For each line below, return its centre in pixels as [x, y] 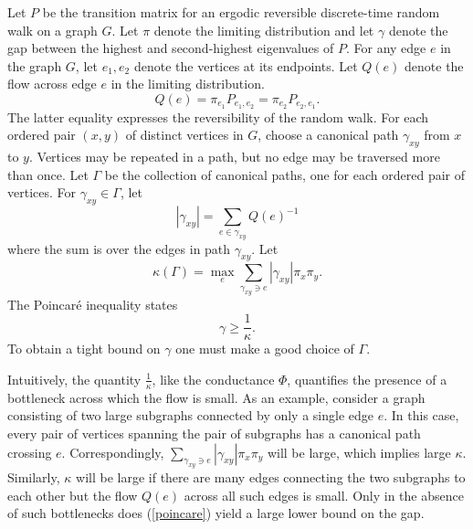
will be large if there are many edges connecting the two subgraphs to [271, 477]
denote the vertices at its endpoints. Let [246, 65]
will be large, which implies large [359, 452]
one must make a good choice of [265, 349]
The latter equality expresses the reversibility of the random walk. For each [218, 116]
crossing [30, 452]
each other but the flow [73, 495]
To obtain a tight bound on [84, 349]
